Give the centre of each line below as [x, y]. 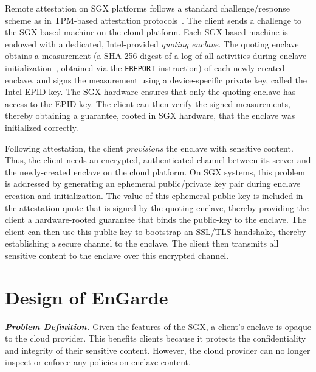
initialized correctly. [42, 127]
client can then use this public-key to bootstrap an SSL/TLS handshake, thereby [156, 231]
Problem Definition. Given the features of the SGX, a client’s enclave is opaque [158, 326]
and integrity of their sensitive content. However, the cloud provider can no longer [158, 350]
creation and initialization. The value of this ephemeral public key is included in [154, 195]
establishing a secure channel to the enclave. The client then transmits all [142, 243]
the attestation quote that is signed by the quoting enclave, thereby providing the [157, 207]
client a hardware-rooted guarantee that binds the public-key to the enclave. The [156, 219]
